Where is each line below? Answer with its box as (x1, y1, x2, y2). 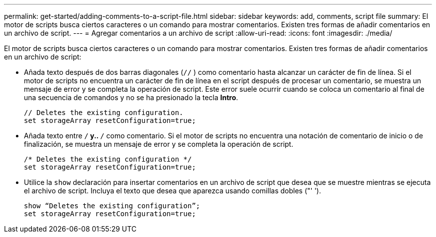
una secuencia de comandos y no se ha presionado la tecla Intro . (24, 93, 238, 102)
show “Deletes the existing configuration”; (24, 202, 201, 210)
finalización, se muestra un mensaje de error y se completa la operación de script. (24, 140, 294, 148)
